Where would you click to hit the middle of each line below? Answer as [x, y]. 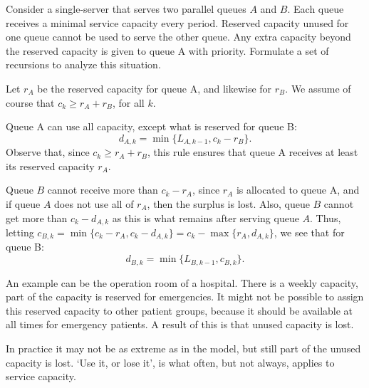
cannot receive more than [103, 190]
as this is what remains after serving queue [206, 217]
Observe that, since [48, 152]
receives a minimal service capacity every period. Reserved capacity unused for [177, 22]
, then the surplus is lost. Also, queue [228, 203]
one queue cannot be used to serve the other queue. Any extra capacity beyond [178, 37]
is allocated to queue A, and [298, 190]
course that [30, 102]
